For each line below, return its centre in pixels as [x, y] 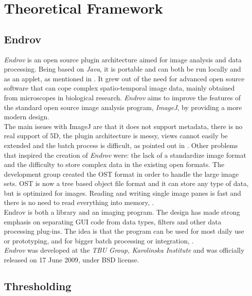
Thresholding [38, 286]
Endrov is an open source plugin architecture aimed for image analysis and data [123, 59]
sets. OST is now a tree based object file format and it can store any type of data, [126, 183]
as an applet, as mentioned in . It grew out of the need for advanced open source [124, 78]
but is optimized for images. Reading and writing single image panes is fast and [123, 193]
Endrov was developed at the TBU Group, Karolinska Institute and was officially [124, 250]
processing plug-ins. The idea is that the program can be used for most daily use [124, 231]
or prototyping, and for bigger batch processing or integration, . [99, 240]
